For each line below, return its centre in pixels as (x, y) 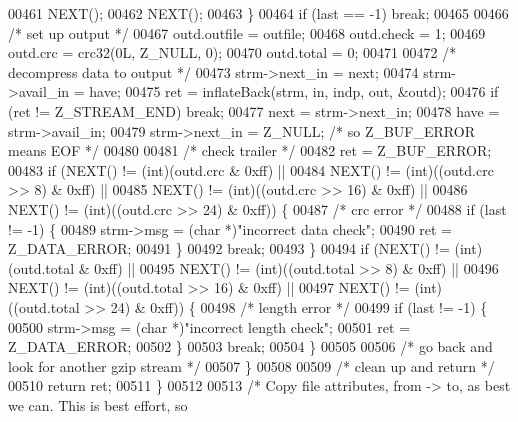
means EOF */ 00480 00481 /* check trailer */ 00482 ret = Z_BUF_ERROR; (250, 150)
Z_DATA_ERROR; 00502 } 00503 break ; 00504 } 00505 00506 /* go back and (250, 346)
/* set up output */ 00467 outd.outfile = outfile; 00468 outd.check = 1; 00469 (247, 32)
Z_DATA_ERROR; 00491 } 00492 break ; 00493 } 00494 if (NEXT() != (229, 248)
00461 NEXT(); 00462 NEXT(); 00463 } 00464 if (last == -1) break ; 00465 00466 (258, 13)
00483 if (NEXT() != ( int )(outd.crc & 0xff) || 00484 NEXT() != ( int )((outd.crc (251, 169)
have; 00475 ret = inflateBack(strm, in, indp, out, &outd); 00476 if (294, 91)
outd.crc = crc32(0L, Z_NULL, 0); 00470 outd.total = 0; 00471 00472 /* (232, 52)
